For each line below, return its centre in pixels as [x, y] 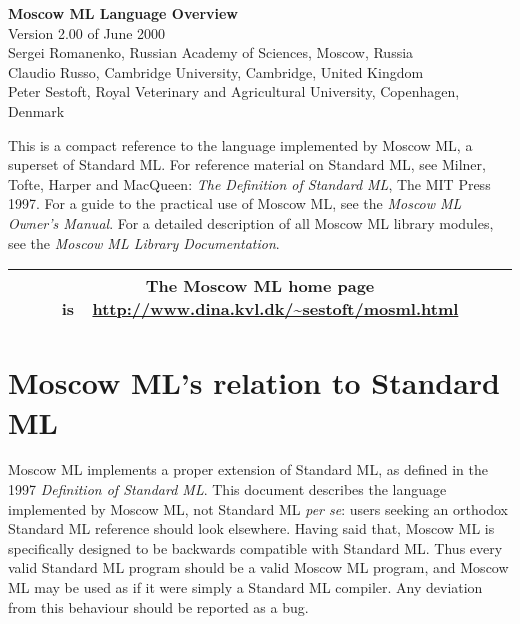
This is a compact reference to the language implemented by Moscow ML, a [240, 144]
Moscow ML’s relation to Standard [254, 382]
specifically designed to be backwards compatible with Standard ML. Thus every [255, 547]
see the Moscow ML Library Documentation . [144, 242]
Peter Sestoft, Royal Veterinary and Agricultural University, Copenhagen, [234, 91]
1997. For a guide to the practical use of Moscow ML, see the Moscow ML [235, 203]
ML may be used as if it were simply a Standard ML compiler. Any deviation [245, 587]
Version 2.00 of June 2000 [87, 32]
